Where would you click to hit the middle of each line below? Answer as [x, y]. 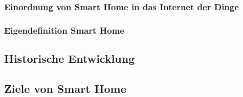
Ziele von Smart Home [65, 88]
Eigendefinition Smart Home [64, 30]
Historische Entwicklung [70, 58]
